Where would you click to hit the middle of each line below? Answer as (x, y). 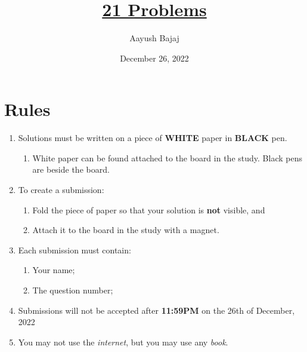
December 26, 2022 (154, 58)
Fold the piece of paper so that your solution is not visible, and (149, 209)
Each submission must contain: (75, 250)
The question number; (73, 290)
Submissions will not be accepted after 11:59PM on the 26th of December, (156, 310)
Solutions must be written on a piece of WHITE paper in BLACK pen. (153, 138)
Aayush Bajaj (154, 38)
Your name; (54, 270)
